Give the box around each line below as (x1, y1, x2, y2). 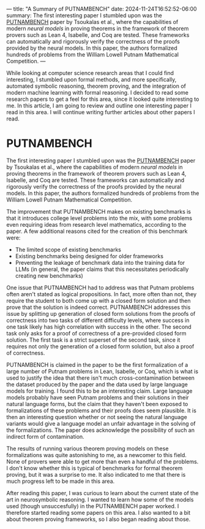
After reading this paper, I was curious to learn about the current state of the (6, 489, 199, 496)
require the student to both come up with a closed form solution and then (6, 297, 191, 304)
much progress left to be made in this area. (6, 477, 115, 485)
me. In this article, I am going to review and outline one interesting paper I (6, 102, 192, 109)
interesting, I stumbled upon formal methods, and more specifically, (6, 76, 177, 83)
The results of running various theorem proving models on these (6, 445, 169, 452)
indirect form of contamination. (6, 433, 84, 440)
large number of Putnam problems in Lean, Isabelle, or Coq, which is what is (6, 367, 199, 375)
